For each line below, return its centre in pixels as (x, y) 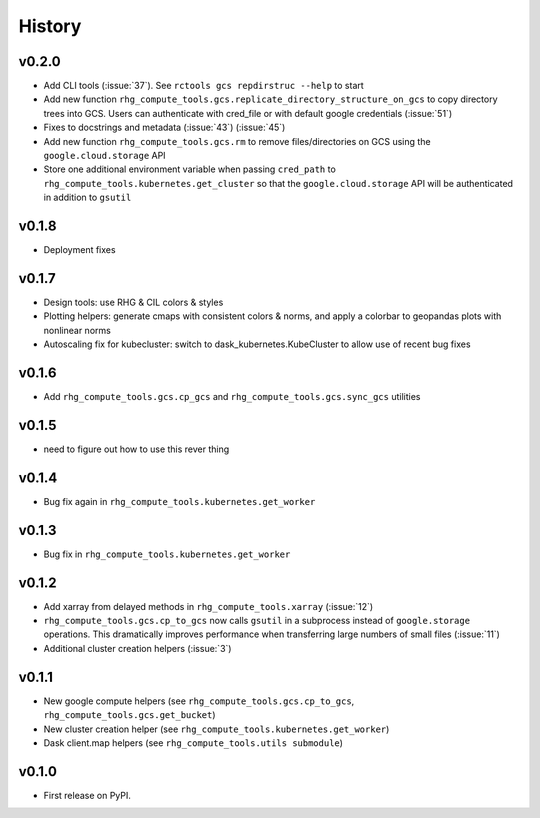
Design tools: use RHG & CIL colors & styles (133, 302)
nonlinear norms (77, 330)
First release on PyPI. (87, 795)
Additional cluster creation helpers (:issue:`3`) (137, 648)
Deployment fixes (79, 250)
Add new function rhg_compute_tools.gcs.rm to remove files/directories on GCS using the (237, 141)
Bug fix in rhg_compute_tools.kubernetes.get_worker (167, 554)
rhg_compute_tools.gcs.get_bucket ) (129, 715)
